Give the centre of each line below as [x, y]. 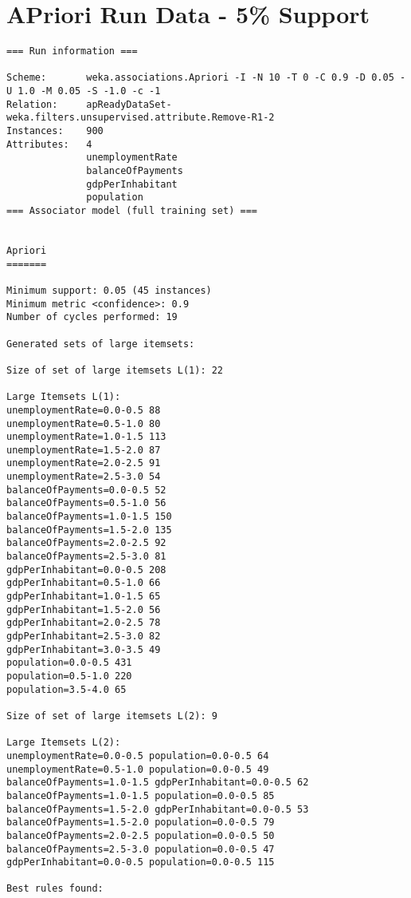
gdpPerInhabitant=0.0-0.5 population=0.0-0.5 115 [141, 862]
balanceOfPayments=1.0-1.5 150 [89, 517]
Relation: [32, 104]
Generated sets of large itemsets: [101, 344]
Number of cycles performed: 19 [92, 317]
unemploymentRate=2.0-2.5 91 [84, 463]
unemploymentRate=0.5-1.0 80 [84, 423]
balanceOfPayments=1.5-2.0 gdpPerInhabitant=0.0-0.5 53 [158, 809]
